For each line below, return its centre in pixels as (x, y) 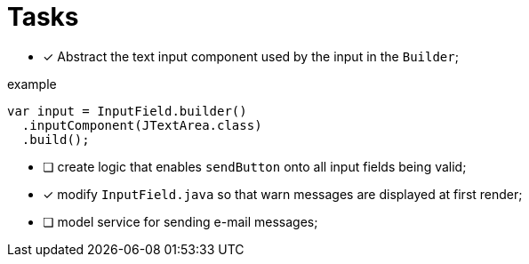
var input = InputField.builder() (127, 111)
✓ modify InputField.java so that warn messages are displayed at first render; (283, 194)
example (32, 84)
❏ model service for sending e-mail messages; (180, 221)
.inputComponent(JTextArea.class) (142, 125)
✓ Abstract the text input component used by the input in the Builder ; (251, 56)
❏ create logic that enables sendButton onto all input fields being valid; (255, 166)
